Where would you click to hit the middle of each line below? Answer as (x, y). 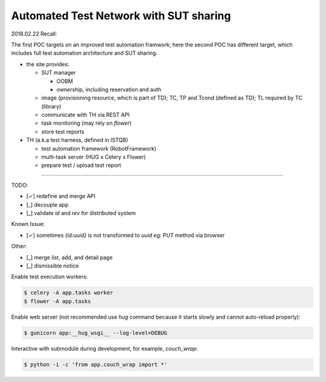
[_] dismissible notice (53, 266)
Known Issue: (28, 224)
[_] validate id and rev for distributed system (81, 213)
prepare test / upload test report (81, 165)
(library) (51, 106)
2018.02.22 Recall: (34, 34)
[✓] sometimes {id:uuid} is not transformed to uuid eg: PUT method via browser (126, 235)
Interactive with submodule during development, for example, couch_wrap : (104, 348)
